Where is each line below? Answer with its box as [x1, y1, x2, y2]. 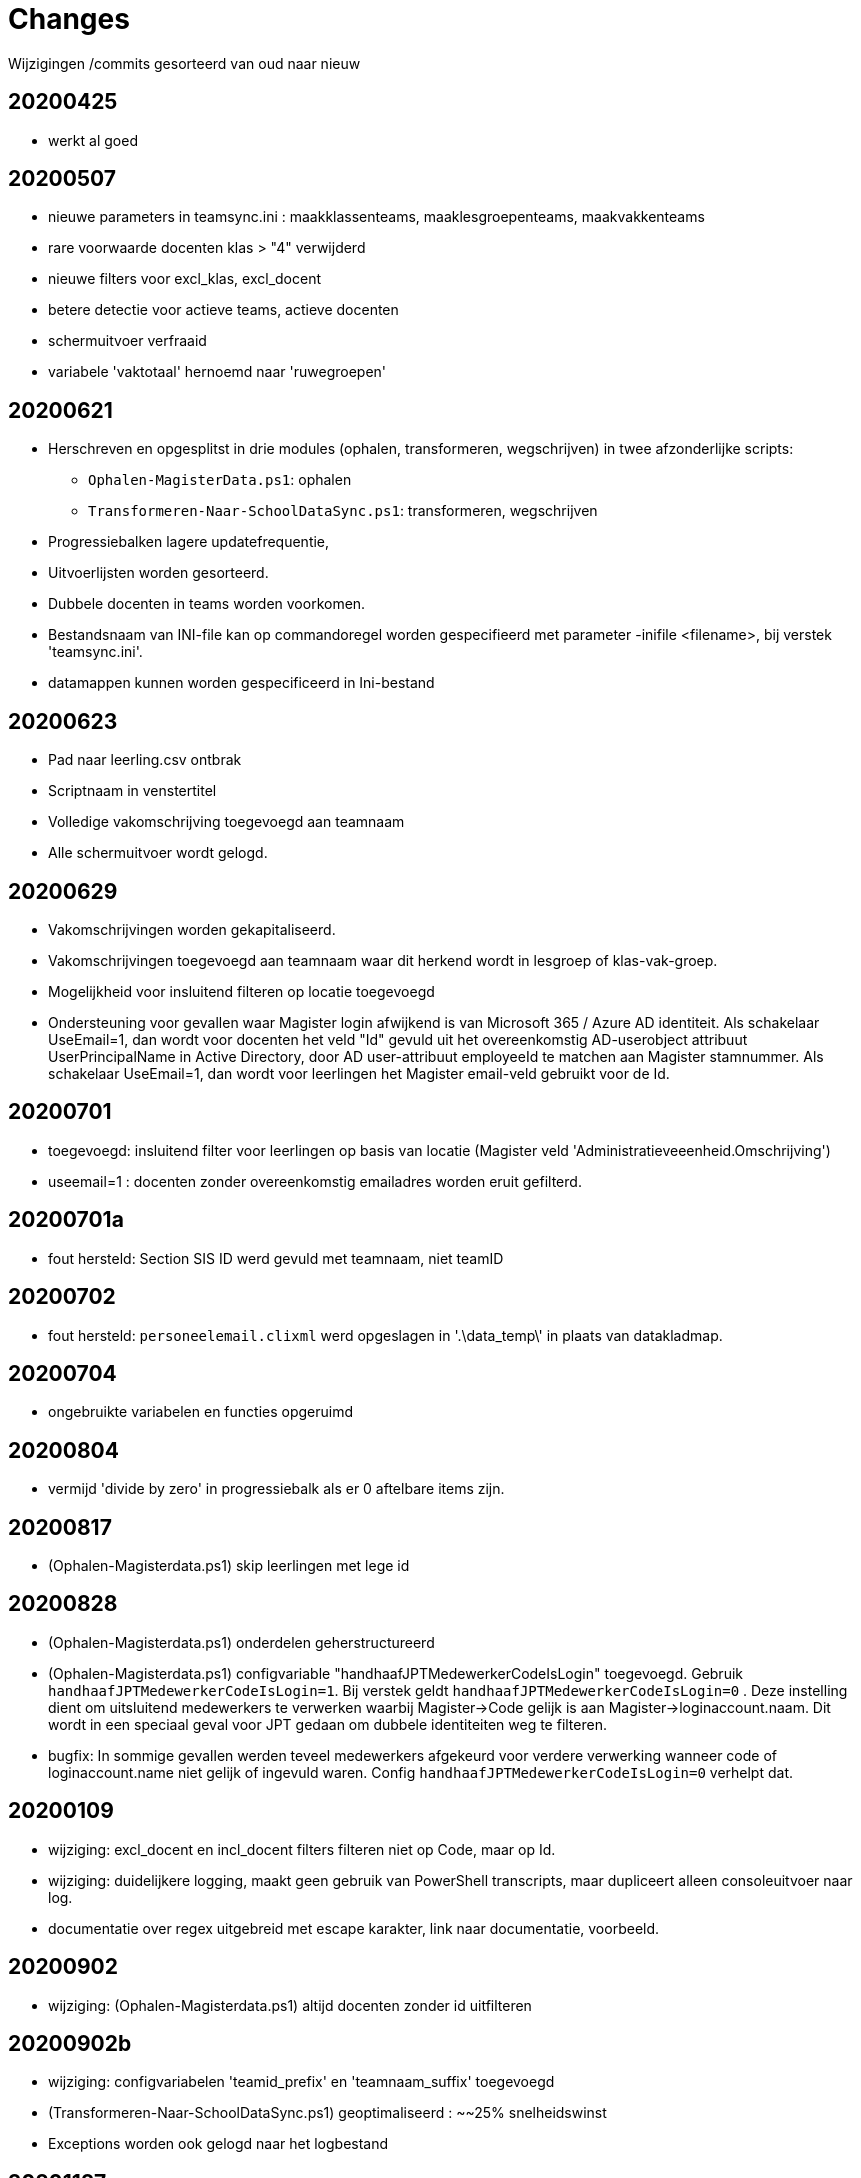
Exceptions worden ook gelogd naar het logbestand [48, 2135, 389, 2153]
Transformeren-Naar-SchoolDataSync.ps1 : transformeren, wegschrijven [88, 502, 598, 520]
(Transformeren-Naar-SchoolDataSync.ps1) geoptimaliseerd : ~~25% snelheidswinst [48, 2104, 607, 2122]
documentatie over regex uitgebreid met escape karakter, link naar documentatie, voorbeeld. [48, 1919, 660, 1937]
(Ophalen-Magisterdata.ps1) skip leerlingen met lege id [48, 1557, 410, 1575]
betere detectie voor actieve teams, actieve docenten [48, 301, 399, 319]
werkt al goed [48, 131, 138, 149]
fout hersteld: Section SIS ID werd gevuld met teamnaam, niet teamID [48, 1249, 504, 1267]
